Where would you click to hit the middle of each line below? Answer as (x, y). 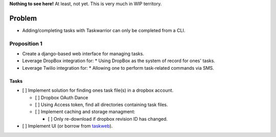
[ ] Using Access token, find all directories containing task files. (101, 105)
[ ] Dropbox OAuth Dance (62, 97)
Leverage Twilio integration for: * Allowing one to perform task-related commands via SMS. (118, 68)
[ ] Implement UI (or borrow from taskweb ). (67, 126)
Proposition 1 (26, 43)
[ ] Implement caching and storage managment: (85, 112)
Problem (23, 18)
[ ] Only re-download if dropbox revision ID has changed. (108, 119)
